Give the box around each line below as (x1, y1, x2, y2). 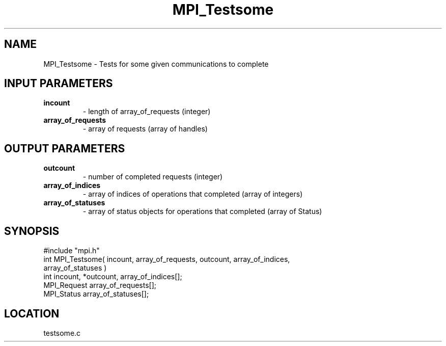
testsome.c (43, 328, 81, 337)
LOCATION (4, 307, 60, 320)
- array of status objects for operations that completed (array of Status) (82, 207, 322, 216)
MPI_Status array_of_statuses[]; (43, 289, 149, 299)
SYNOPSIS (4, 224, 60, 237)
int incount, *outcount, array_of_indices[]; (43, 272, 182, 281)
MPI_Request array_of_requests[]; (43, 281, 157, 290)
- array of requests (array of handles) (82, 124, 208, 134)
